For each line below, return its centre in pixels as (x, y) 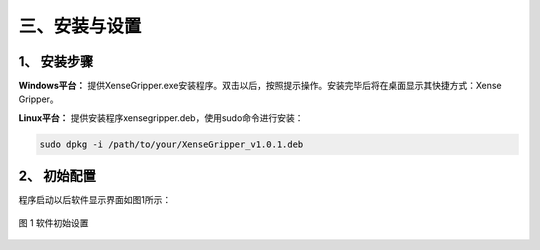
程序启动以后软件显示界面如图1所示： (95, 200)
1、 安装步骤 (56, 61)
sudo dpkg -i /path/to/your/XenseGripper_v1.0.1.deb (171, 144)
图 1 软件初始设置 (53, 222)
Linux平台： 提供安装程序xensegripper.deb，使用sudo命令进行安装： (161, 117)
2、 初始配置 (57, 176)
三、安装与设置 (80, 26)
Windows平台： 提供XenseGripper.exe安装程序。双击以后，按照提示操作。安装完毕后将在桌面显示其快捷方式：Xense (260, 86)
